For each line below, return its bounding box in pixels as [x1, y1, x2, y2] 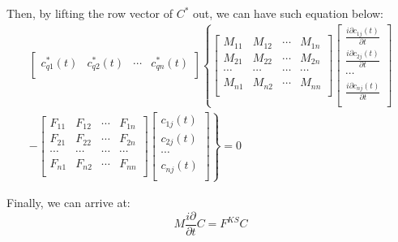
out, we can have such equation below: [193, 5, 384, 21]
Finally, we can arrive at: [6, 194, 131, 211]
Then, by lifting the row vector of [6, 5, 173, 21]
